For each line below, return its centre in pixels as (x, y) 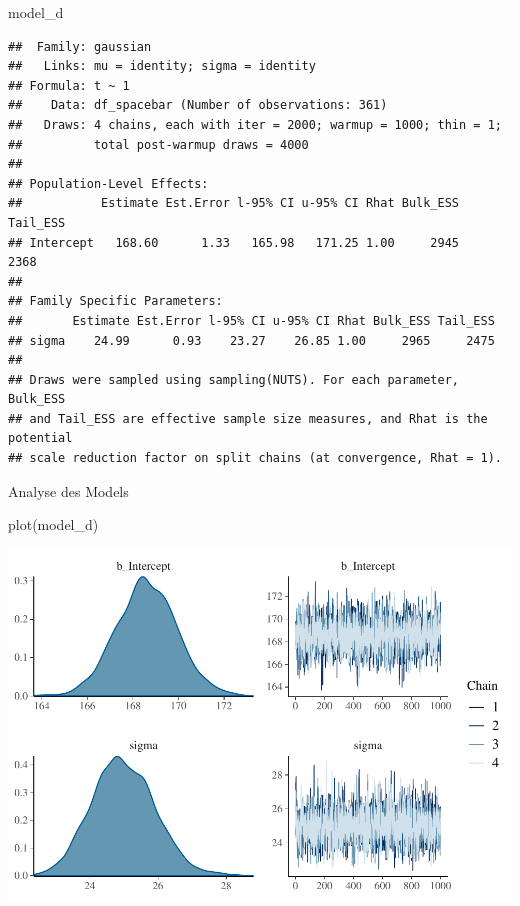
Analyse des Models (68, 490)
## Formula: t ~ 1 (69, 85)
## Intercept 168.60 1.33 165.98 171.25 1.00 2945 (234, 242)
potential (40, 438)
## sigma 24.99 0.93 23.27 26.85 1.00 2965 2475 (251, 340)
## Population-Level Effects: (108, 183)
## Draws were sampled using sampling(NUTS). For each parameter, (234, 379)
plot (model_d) (53, 524)
